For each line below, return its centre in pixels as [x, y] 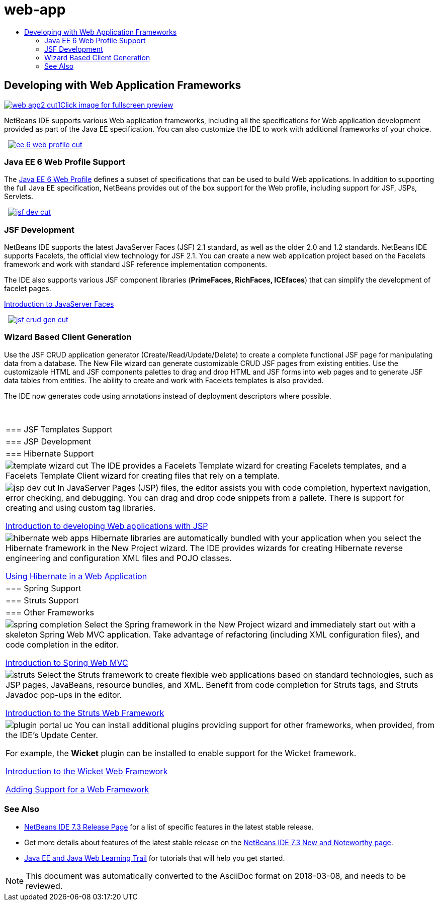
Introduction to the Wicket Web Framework [87, 771]
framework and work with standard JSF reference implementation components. [136, 264]
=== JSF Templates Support [59, 429]
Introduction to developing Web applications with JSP [107, 526]
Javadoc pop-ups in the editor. [64, 695]
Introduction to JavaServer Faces [59, 304]
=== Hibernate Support [50, 453]
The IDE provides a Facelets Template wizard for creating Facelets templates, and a [248, 465]
